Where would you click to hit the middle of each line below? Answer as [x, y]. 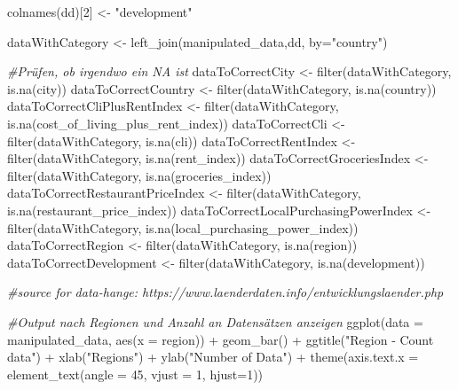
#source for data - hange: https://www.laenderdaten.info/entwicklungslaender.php [225, 292]
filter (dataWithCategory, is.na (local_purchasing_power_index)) [183, 227]
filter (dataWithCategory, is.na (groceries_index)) [139, 175]
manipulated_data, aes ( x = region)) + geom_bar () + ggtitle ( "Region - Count [221, 339]
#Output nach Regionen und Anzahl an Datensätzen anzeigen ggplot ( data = [215, 321]
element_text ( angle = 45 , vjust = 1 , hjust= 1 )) [135, 374]
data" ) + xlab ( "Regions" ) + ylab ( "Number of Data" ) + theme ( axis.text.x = [213, 357]
